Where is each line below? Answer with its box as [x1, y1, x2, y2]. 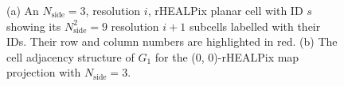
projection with [6, 64, 81, 80]
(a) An [6, 2, 39, 18]
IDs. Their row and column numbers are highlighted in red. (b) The [6, 33, 338, 50]
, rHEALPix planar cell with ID [147, 2, 303, 18]
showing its [6, 17, 61, 34]
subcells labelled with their [189, 17, 321, 34]
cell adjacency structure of [6, 48, 135, 65]
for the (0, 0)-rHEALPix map [154, 48, 299, 65]
